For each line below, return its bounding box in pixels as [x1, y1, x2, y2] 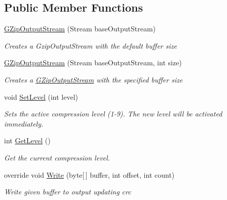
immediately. [4, 118, 44, 129]
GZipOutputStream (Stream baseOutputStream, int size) [4, 57, 182, 68]
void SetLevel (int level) [4, 91, 79, 102]
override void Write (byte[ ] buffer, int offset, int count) [4, 169, 175, 180]
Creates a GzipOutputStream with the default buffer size [4, 40, 177, 51]
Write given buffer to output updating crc [4, 186, 131, 197]
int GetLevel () [4, 135, 51, 146]
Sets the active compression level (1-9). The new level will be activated [4, 108, 222, 119]
